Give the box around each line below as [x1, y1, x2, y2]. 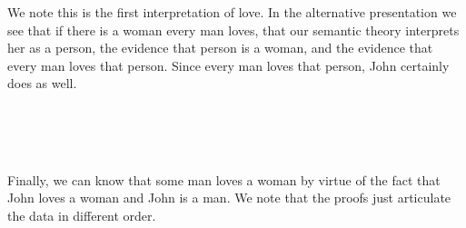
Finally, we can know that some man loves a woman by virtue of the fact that [7, 170, 441, 189]
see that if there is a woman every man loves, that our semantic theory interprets [7, 20, 460, 39]
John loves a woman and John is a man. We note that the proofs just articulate [7, 188, 451, 207]
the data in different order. [7, 205, 156, 224]
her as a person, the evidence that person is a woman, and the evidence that [7, 38, 433, 57]
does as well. [7, 74, 77, 93]
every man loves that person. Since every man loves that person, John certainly [7, 55, 450, 74]
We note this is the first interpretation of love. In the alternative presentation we [7, 3, 457, 21]
